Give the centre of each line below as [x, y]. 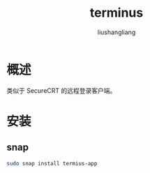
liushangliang [117, 32]
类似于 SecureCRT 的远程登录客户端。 [61, 90]
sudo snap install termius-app [52, 163]
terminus [117, 13]
